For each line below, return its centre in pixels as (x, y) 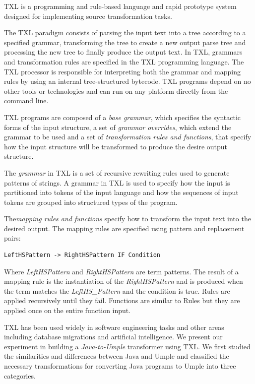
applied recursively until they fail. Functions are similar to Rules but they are (122, 300)
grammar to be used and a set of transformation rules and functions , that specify (128, 137)
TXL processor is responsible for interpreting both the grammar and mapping (122, 71)
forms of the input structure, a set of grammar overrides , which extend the (118, 127)
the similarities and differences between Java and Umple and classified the (117, 356)
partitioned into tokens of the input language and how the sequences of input (121, 192)
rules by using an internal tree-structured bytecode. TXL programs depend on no (127, 81)
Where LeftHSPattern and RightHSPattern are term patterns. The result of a (121, 271)
